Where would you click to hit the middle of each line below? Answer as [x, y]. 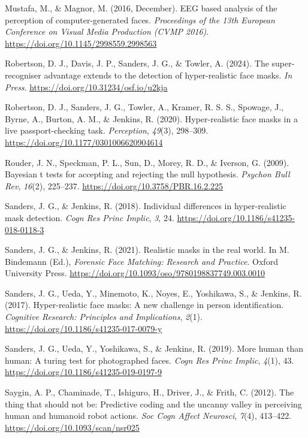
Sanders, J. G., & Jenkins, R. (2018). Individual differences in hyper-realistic [146, 206]
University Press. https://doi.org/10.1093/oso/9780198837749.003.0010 [135, 273]
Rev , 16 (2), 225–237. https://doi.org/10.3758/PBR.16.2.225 [114, 185]
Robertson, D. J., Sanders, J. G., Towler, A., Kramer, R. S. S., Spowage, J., [144, 107]
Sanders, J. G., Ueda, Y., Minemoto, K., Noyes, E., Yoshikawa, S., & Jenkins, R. [153, 293]
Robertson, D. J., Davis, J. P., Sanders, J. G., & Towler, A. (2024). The [137, 63]
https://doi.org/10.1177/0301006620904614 [84, 142]
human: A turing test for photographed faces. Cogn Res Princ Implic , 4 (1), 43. [150, 360]
